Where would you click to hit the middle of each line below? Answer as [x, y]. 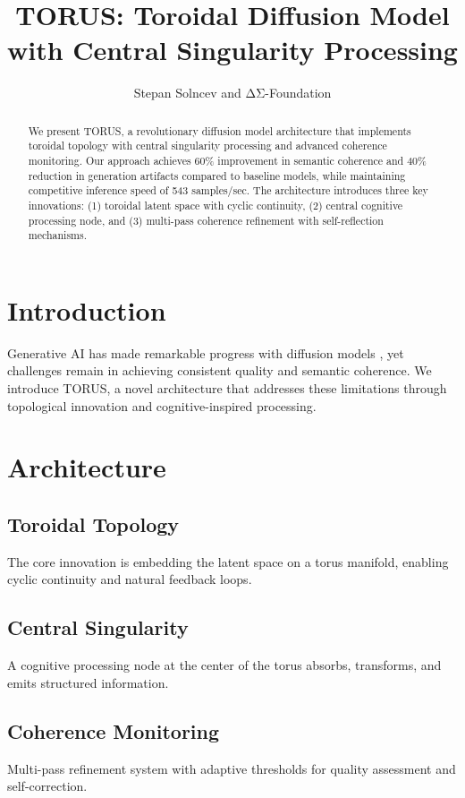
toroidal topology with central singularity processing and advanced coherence [207, 146]
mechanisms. [57, 235]
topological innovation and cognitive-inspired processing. [162, 405]
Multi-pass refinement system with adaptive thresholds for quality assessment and [232, 768]
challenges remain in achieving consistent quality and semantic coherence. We [220, 370]
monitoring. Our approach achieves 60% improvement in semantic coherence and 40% [227, 161]
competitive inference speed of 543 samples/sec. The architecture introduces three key [228, 190]
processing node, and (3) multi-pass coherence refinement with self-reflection [206, 220]
